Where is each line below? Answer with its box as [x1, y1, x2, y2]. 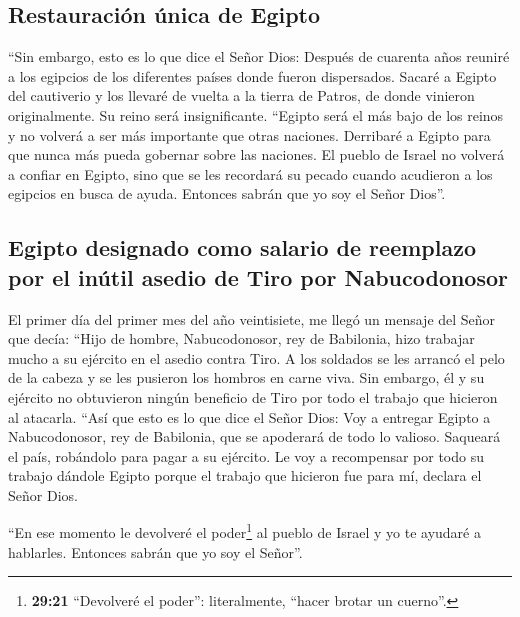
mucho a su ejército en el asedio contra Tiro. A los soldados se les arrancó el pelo [8, 347, 505, 368]
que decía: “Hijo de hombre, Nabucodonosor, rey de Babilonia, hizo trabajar [8, 328, 475, 349]
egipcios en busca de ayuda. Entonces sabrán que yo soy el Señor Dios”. [8, 183, 446, 204]
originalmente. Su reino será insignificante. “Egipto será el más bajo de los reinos [8, 104, 504, 125]
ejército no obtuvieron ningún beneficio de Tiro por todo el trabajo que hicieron [8, 386, 498, 407]
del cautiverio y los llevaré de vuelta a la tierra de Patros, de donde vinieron [8, 85, 475, 106]
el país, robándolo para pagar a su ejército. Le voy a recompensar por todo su [8, 445, 484, 466]
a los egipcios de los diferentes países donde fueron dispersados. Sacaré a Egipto [8, 65, 497, 86]
